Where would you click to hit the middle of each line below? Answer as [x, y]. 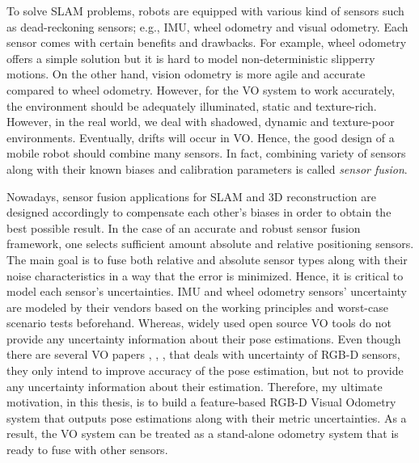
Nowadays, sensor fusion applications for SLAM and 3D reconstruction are [191, 196]
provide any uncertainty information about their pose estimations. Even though [204, 338]
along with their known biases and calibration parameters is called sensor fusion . [207, 168]
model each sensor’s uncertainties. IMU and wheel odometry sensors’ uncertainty [207, 291]
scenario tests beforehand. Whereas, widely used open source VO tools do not [199, 323]
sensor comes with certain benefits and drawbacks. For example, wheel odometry [207, 42]
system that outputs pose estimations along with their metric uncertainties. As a [207, 417]
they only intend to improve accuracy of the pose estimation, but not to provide [205, 370]
